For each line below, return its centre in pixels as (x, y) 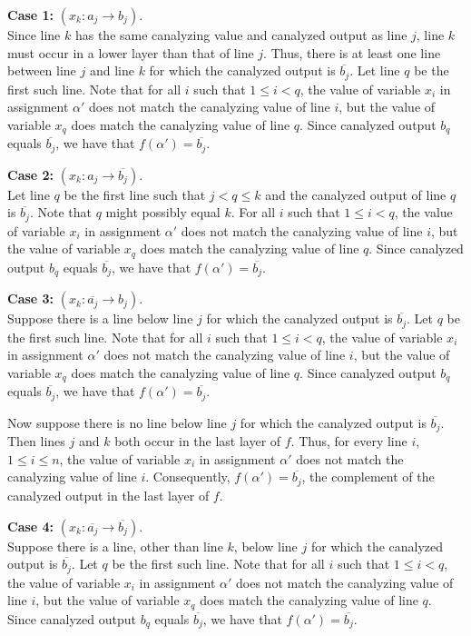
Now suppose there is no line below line (117, 422)
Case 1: (31, 15)
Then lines (36, 441)
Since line (34, 35)
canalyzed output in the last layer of (108, 495)
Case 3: (31, 298)
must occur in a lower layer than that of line (131, 52)
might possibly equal (163, 212)
